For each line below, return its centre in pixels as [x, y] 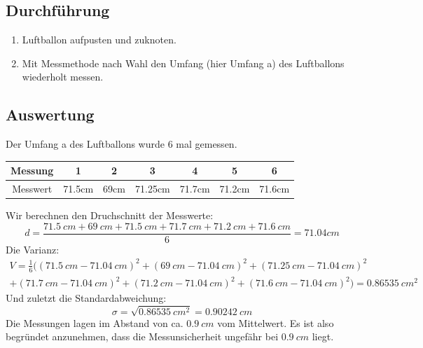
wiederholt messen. [63, 77]
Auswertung [50, 114]
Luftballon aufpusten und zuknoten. [99, 40]
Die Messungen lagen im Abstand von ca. [95, 322]
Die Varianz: [33, 249]
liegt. [323, 336]
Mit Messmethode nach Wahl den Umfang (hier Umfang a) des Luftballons [183, 63]
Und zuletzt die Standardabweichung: [86, 298]
